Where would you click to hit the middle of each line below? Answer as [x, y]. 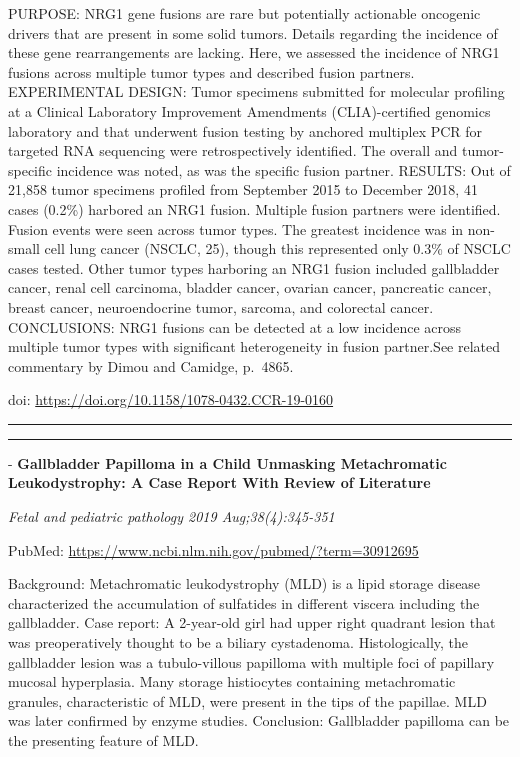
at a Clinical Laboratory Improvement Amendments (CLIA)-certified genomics [249, 110]
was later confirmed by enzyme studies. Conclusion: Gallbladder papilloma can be [259, 720]
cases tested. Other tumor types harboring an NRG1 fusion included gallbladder [254, 267]
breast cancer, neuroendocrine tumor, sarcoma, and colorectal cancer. [221, 306]
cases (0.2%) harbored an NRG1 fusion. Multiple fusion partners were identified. [254, 208]
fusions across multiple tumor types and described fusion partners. [211, 71]
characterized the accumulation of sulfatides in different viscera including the [244, 602]
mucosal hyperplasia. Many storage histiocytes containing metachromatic [232, 681]
